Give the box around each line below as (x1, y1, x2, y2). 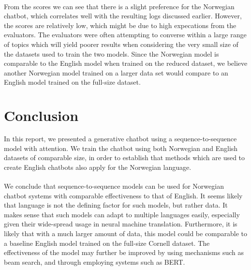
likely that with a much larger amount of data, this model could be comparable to (4, 228, 248, 238)
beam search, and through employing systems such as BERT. (4, 256, 185, 267)
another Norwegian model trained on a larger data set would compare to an (4, 67, 228, 77)
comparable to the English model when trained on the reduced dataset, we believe (4, 58, 248, 68)
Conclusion (4, 105, 79, 125)
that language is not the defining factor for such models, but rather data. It (4, 200, 228, 210)
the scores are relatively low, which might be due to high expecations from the (4, 20, 236, 30)
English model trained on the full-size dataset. (4, 77, 141, 87)
